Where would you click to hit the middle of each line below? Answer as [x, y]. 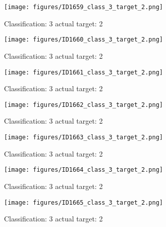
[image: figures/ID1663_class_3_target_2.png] [84, 137]
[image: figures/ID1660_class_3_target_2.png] [84, 40]
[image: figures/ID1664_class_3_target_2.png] [84, 170]
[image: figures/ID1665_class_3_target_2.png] [84, 202]
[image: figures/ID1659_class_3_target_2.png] [84, 7]
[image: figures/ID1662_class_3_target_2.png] [84, 105]
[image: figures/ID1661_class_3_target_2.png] [84, 72]
